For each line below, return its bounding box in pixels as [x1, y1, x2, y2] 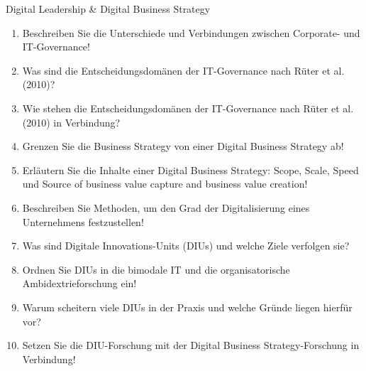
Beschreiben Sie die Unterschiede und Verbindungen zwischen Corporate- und [22, 25, 360, 40]
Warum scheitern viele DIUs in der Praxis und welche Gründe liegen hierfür [22, 299, 353, 314]
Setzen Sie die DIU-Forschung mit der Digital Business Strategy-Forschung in [22, 338, 360, 353]
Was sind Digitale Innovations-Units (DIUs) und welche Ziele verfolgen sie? [22, 238, 350, 253]
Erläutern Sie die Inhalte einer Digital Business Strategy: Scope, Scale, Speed [22, 162, 359, 177]
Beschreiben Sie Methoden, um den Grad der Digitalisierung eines [22, 200, 310, 215]
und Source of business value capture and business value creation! [22, 176, 308, 191]
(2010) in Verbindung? [22, 114, 121, 129]
